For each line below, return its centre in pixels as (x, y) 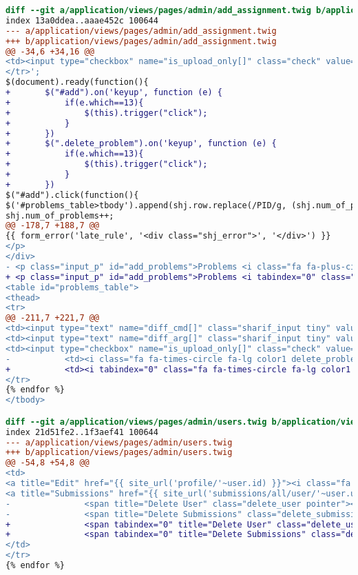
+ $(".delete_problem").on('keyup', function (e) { (141, 144)
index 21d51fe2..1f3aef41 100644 (82, 432)
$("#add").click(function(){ (72, 195)
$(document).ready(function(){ (77, 82)
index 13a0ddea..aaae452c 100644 (82, 20)
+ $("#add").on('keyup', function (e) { (114, 92)
